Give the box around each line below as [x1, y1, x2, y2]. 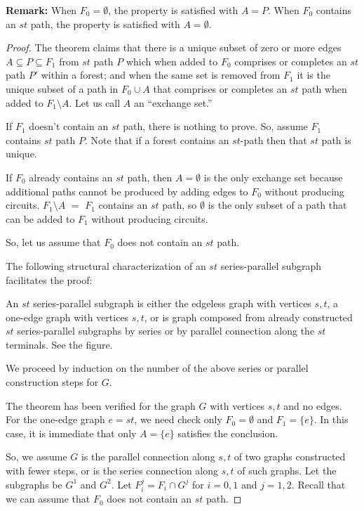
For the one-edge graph [6, 412, 105, 427]
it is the [297, 67, 330, 82]
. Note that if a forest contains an [84, 132, 229, 147]
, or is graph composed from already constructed [144, 309, 353, 324]
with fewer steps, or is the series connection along [6, 463, 219, 478]
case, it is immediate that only [6, 425, 137, 440]
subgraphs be [6, 477, 62, 491]
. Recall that [291, 477, 346, 491]
